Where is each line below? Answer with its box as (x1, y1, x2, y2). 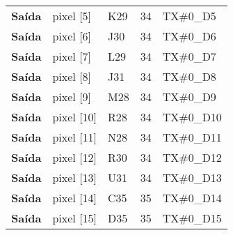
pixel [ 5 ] (52, 8, 92, 24)
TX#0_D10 (162, 109, 222, 125)
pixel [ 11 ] (52, 129, 97, 145)
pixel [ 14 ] (52, 190, 97, 206)
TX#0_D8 (162, 68, 216, 84)
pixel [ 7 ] (52, 48, 92, 64)
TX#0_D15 (162, 210, 222, 226)
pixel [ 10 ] (52, 109, 97, 125)
